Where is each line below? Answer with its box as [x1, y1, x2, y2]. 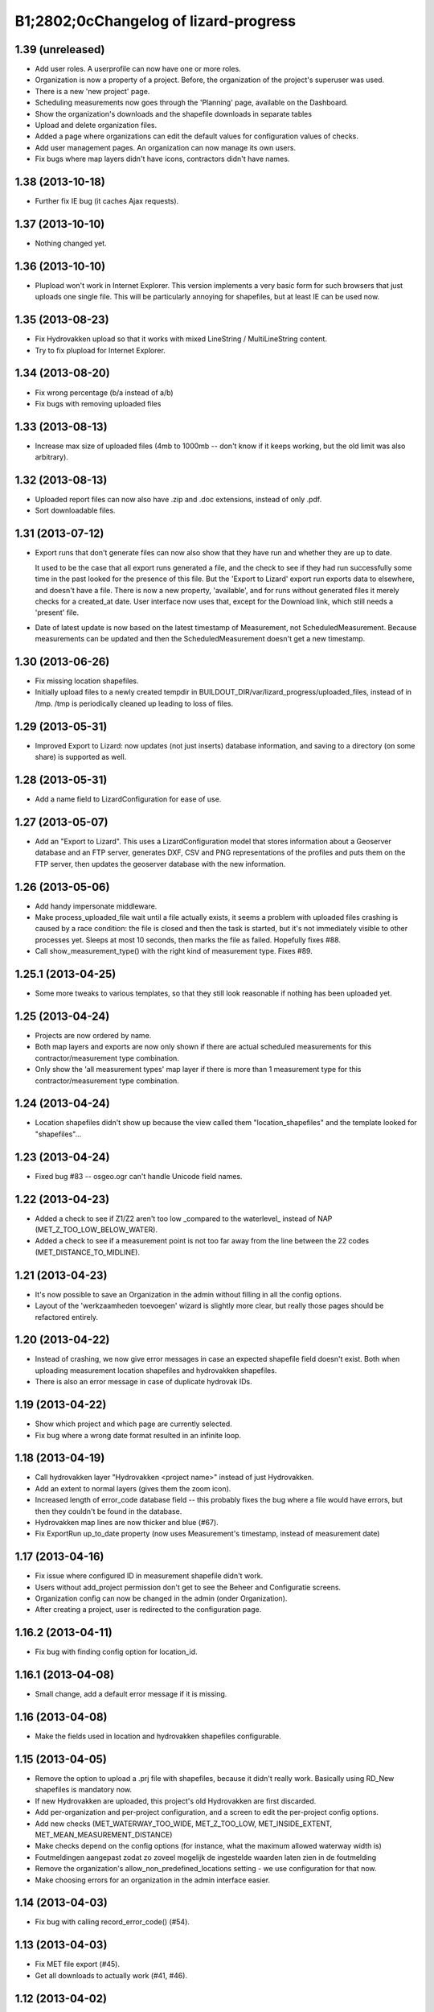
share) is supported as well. [35, 752, 127, 762]
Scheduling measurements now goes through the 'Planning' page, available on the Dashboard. [35, 97, 349, 108]
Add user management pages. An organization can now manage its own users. [35, 142, 297, 152]
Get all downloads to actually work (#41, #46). [35, 1970, 188, 1980]
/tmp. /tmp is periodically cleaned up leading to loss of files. [35, 699, 234, 708]
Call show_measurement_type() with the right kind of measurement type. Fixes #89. [35, 946, 313, 956]
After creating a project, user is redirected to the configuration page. [35, 1605, 262, 1614]
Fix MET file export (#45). [35, 1960, 121, 1969]
